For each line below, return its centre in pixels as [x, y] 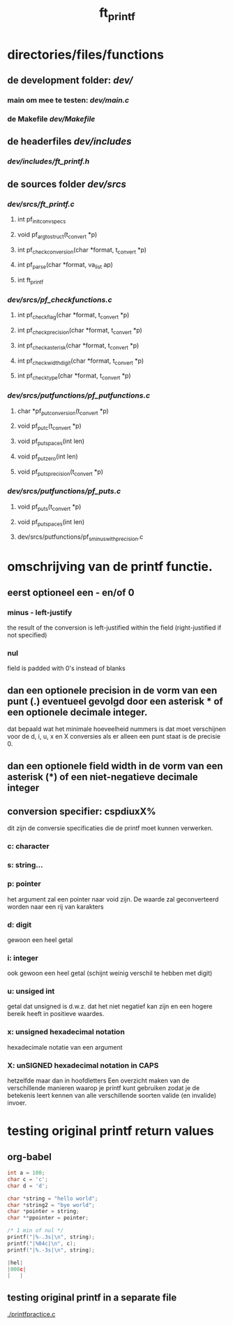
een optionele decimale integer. [77, 712]
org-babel [30, 1157]
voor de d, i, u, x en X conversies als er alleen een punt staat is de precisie [114, 737]
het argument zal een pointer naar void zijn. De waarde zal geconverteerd [113, 899]
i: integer [23, 957]
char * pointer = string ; [43, 1211]
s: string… [25, 865]
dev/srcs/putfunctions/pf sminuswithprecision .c [80, 538]
